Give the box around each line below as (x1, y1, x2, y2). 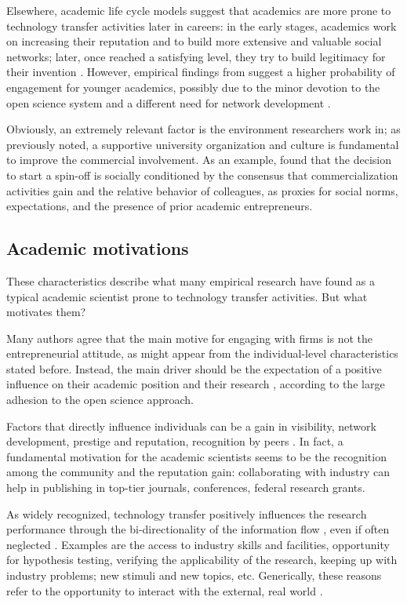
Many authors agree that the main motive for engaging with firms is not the (6, 329, 373, 346)
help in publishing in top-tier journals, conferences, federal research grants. (6, 479, 365, 496)
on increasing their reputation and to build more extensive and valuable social (6, 33, 382, 49)
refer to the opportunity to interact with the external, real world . (6, 582, 323, 599)
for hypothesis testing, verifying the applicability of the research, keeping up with (6, 551, 398, 568)
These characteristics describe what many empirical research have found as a (6, 272, 376, 289)
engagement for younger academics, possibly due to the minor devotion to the (6, 78, 380, 95)
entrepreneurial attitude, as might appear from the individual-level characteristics (6, 345, 398, 362)
